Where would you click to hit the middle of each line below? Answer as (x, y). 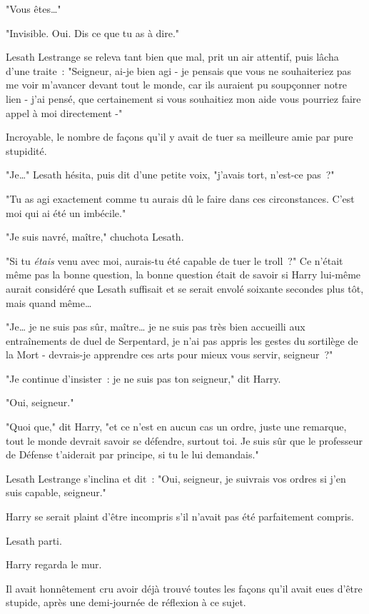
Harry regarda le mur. (54, 564)
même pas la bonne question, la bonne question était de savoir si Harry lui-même (183, 275)
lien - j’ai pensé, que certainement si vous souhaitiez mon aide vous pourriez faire (183, 98)
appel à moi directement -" (64, 112)
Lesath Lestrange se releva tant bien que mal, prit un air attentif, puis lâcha (172, 57)
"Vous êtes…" (34, 9)
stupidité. (26, 150)
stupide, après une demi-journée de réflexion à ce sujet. (126, 602)
